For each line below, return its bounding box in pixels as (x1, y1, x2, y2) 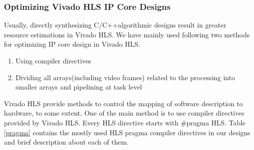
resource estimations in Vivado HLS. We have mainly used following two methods (4, 29, 250, 39)
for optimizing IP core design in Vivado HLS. (4, 39, 141, 49)
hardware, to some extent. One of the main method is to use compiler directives (4, 108, 245, 118)
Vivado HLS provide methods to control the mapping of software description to (4, 98, 243, 108)
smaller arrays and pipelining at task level (15, 82, 142, 92)
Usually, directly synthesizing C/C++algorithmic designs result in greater (4, 20, 226, 30)
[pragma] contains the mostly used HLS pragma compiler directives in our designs (4, 127, 251, 137)
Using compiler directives (15, 56, 91, 65)
